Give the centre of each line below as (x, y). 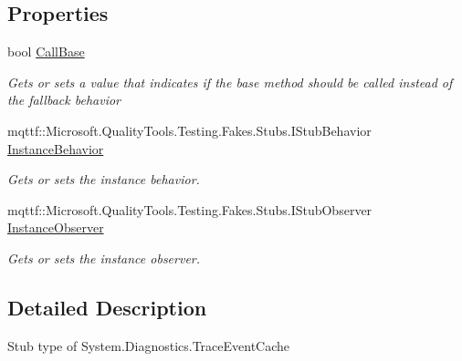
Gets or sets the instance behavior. (104, 179)
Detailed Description (107, 307)
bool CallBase (46, 52)
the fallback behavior (64, 100)
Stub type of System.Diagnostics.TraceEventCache (149, 345)
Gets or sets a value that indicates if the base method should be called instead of (230, 82)
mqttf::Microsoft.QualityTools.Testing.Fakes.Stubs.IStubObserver (190, 209)
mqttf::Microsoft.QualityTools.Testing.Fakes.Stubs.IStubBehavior (189, 130)
